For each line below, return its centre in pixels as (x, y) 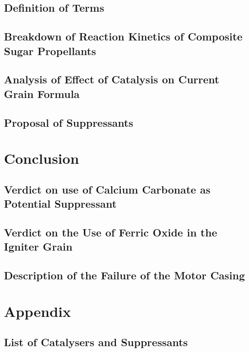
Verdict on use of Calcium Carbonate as (107, 189)
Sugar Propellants (50, 50)
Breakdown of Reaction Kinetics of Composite (123, 36)
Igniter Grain (38, 246)
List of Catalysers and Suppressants (96, 342)
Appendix (38, 311)
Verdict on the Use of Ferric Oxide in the (111, 232)
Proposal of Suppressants (69, 122)
